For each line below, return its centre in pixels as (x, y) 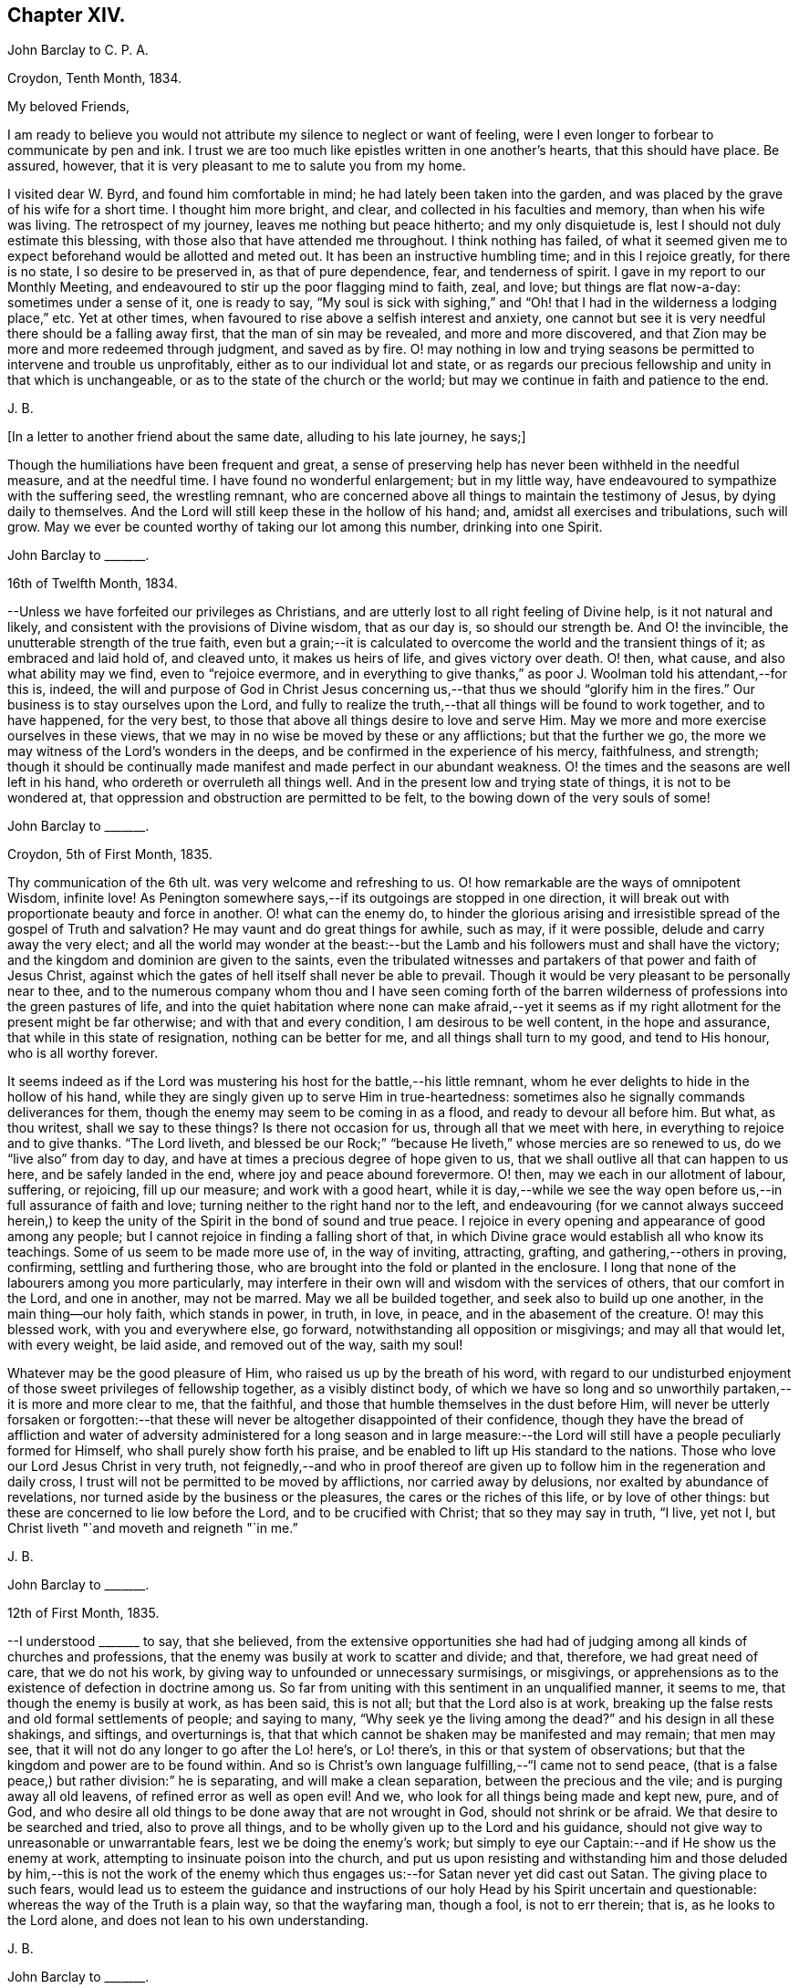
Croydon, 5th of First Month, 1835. (110, 854)
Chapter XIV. (67, 15)
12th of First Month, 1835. (83, 1613)
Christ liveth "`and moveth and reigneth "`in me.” (153, 1528)
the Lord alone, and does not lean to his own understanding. (188, 1921)
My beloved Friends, (69, 107)
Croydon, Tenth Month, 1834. (95, 78)
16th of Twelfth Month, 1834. (93, 584)
